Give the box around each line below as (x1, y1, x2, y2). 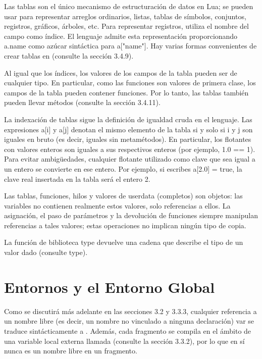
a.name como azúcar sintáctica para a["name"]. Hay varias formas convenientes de (4, 40, 257, 51)
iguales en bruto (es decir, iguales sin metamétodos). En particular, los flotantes (4, 134, 251, 144)
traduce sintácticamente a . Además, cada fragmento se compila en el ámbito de (4, 325, 251, 336)
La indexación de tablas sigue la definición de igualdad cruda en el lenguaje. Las (4, 114, 252, 124)
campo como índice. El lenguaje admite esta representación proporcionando (4, 30, 238, 41)
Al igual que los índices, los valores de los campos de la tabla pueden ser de (4, 67, 237, 78)
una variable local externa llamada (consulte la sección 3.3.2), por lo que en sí (4, 335, 245, 346)
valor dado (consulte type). (4, 247, 88, 258)
